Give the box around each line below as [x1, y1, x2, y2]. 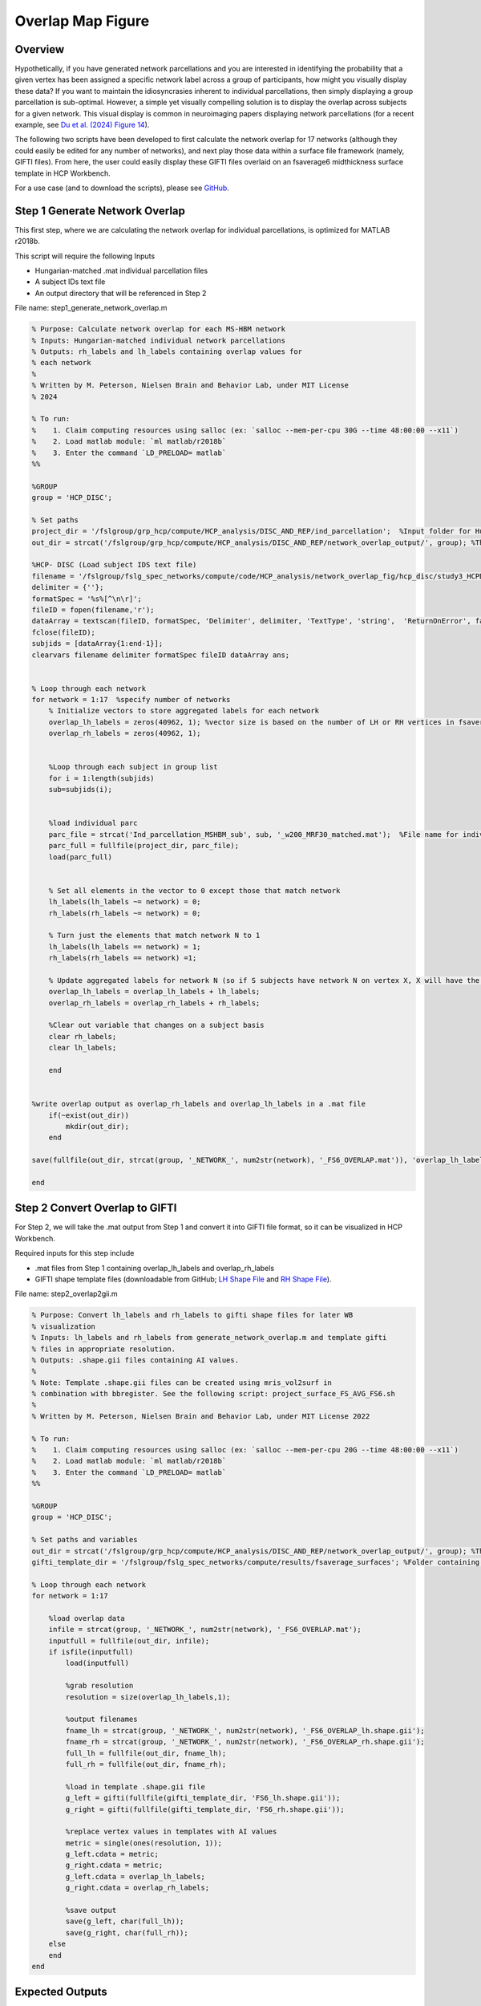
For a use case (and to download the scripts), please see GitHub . [14, 183, 230, 193]
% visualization [31, 1322, 96, 1331]
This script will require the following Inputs [14, 251, 156, 261]
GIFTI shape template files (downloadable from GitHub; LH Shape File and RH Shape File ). [34, 1274, 332, 1284]
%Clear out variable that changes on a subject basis [48, 1021, 265, 1030]
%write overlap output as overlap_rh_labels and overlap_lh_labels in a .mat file [31, 1099, 366, 1109]
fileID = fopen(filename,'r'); [31, 605, 156, 614]
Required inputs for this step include [14, 1249, 135, 1258]
